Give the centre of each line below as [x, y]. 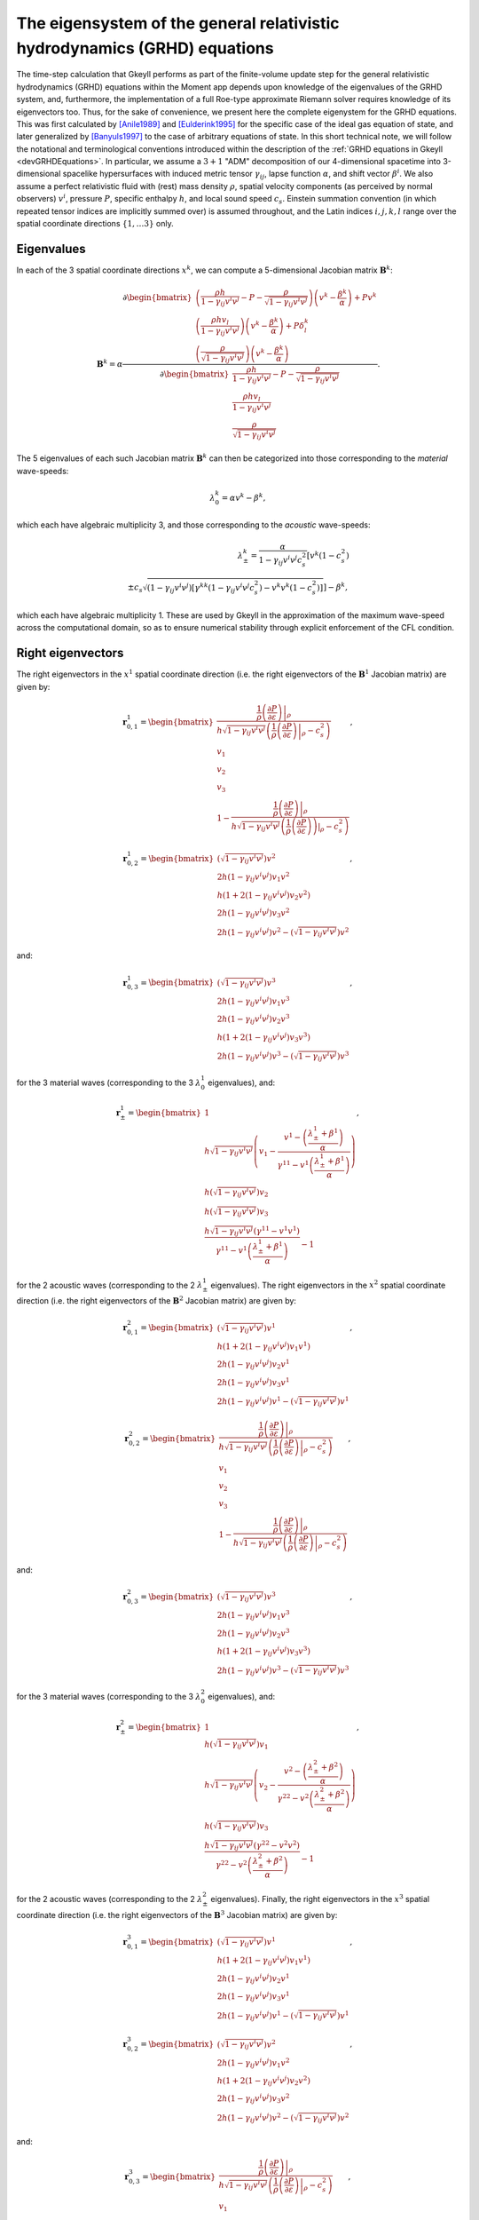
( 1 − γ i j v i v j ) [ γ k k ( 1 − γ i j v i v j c [200, 588]
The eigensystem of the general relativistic [178, 23]
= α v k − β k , [243, 497]
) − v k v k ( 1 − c [285, 587]
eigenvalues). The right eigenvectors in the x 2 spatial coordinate [328, 1284]
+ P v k [365, 297]
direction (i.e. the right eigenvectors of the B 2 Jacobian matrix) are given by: [157, 1300]
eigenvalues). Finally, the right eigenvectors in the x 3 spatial [320, 1899]
